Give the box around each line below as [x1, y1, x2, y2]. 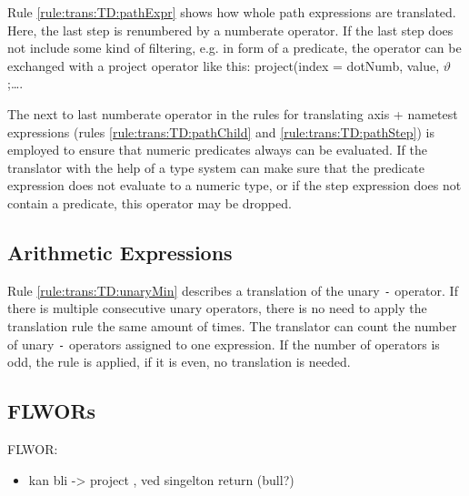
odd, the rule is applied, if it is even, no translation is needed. [7, 352, 351, 371]
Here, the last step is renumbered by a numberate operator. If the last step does [7, 20, 454, 39]
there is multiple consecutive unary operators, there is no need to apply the [7, 299, 427, 318]
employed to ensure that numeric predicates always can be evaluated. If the [7, 140, 427, 159]
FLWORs [7, 397, 96, 425]
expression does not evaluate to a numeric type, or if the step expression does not [7, 176, 462, 195]
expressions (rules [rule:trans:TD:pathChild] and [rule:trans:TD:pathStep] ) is [7, 122, 434, 141]
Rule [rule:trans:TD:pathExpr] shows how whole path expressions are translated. [7, 3, 456, 21]
